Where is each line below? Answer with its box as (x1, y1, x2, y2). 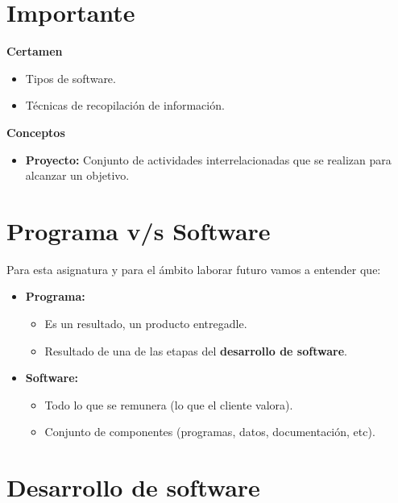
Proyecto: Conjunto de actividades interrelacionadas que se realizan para (25, 151, 392, 168)
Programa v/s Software (6, 214, 271, 247)
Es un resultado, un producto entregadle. (44, 315, 247, 331)
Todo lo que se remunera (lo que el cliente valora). (44, 396, 293, 413)
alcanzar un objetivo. (25, 167, 130, 184)
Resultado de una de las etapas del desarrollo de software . (44, 342, 347, 359)
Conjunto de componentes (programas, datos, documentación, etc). (44, 423, 375, 440)
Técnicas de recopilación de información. (25, 97, 225, 114)
